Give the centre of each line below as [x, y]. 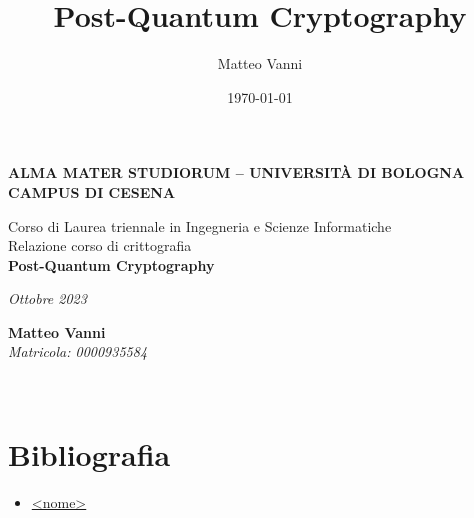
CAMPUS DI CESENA [92, 191]
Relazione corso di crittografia [100, 245]
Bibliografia [89, 453]
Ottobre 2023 [47, 298]
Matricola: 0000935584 [78, 351]
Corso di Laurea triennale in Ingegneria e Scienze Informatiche [200, 225]
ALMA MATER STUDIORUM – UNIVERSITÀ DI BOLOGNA [236, 172]
